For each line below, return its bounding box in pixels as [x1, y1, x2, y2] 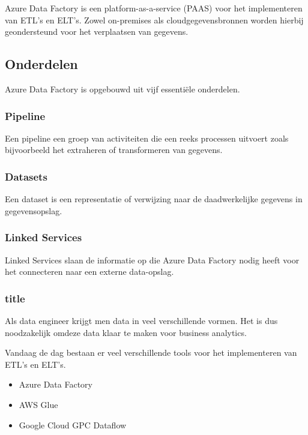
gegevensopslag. [5, 204, 62, 217]
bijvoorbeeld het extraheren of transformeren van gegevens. [5, 143, 223, 156]
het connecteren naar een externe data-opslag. [5, 265, 174, 278]
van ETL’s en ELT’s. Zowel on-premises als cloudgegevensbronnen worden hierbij [5, 13, 304, 26]
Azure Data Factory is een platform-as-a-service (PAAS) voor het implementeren [5, 2, 303, 14]
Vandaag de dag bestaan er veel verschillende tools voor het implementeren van [5, 346, 297, 359]
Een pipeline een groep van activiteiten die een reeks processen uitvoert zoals [5, 131, 289, 144]
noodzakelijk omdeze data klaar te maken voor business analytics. [5, 326, 247, 338]
